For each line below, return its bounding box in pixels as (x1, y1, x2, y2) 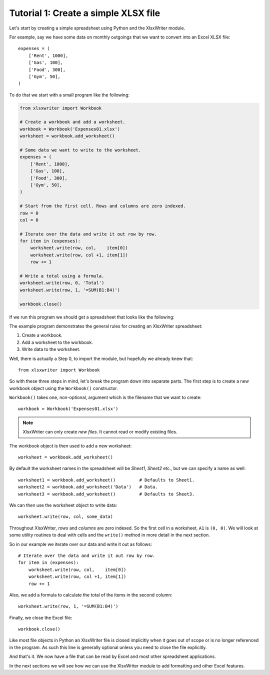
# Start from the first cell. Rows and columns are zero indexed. (19, 203, 186, 209)
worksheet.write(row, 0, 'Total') (19, 280, 104, 286)
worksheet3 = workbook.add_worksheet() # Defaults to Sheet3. (18, 491, 195, 497)
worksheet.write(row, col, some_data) (18, 514, 113, 519)
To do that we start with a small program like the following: (9, 91, 130, 97)
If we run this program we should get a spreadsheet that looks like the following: (9, 314, 174, 320)
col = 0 (19, 217, 38, 222)
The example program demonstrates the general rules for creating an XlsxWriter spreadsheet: (9, 323, 202, 329)
